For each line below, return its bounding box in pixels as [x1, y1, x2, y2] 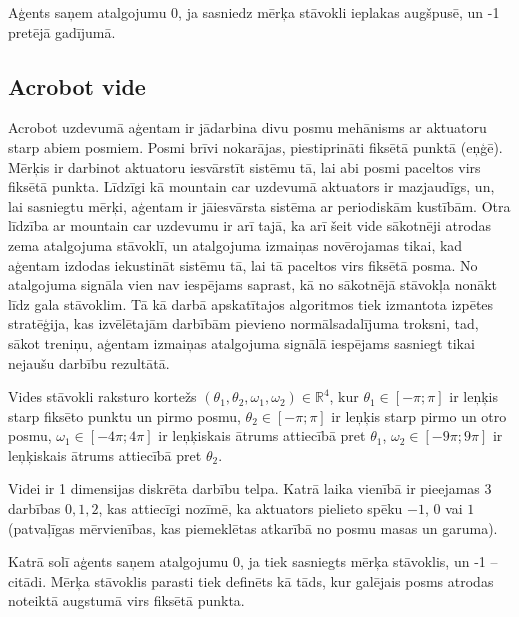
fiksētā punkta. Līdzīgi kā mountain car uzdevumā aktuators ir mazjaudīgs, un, [8, 176, 495, 197]
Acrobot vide [8, 70, 146, 101]
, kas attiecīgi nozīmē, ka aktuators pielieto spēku [98, 498, 403, 519]
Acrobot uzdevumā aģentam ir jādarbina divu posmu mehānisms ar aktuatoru [8, 117, 487, 138]
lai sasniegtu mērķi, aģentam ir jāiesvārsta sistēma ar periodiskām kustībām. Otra [8, 195, 511, 216]
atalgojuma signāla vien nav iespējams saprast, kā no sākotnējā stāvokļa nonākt [8, 274, 498, 295]
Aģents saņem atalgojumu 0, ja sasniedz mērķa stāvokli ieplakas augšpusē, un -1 [8, 2, 500, 22]
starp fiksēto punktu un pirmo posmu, [8, 405, 241, 426]
